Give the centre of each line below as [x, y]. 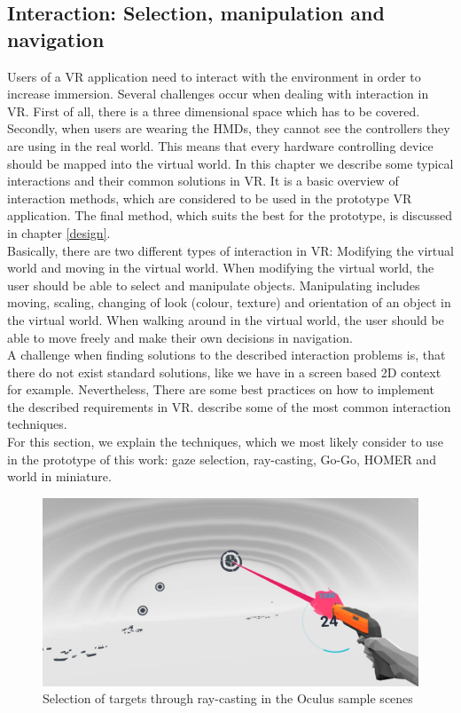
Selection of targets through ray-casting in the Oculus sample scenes [228, 698]
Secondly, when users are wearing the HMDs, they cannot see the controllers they [229, 128]
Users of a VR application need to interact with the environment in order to [214, 76]
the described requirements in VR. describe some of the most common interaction [229, 406]
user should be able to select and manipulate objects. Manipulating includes [214, 285]
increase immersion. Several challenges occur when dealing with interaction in [218, 94]
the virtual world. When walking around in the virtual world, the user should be [226, 319]
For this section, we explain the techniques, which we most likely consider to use [225, 442]
